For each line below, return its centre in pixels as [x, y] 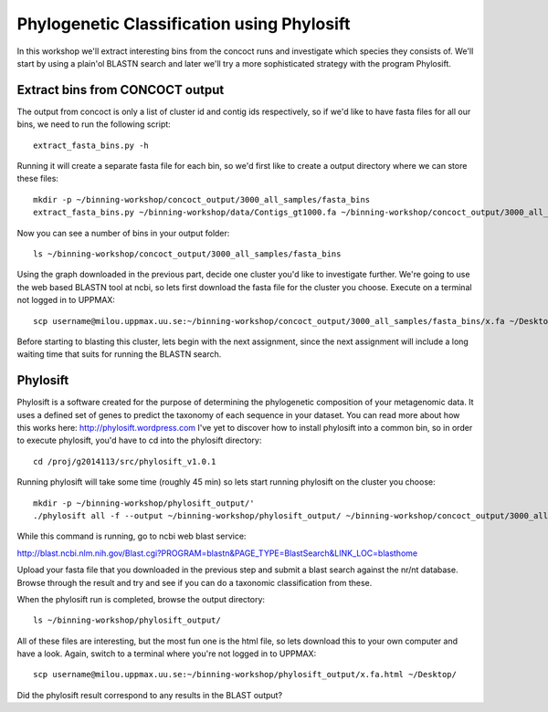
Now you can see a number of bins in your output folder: [123, 233]
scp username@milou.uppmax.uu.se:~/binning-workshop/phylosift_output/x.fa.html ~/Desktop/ [245, 675]
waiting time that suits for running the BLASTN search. [119, 354]
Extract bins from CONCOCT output [121, 90]
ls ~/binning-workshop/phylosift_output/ [127, 620]
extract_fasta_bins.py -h [91, 145]
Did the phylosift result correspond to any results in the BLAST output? [150, 695]
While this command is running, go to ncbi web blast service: [132, 536]
